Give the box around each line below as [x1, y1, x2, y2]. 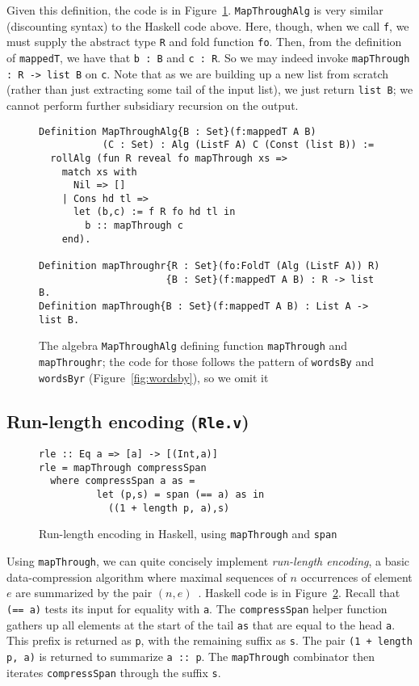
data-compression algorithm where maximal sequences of [6, 568, 287, 585]
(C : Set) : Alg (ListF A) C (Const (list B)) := [102, 139, 375, 151]
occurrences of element [300, 568, 413, 585]
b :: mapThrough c [85, 220, 183, 232]
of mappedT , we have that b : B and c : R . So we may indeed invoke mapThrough [6, 48, 410, 65]
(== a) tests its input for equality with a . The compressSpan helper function [6, 600, 388, 617]
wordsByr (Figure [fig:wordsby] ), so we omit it [39, 368, 269, 385]
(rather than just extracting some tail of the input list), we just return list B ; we [6, 81, 413, 98]
